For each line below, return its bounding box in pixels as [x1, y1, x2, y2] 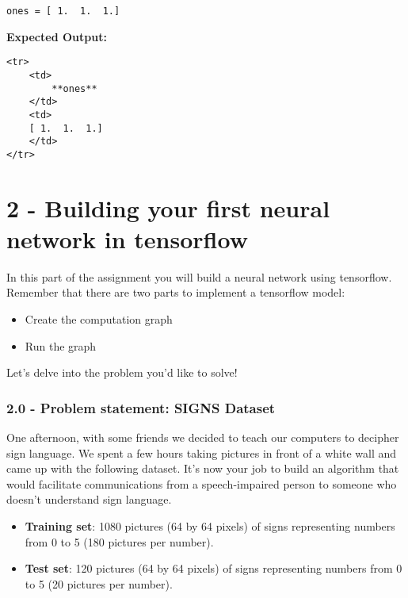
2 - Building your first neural [6, 191, 330, 224]
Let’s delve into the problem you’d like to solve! [6, 364, 238, 381]
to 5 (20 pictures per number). [25, 575, 173, 592]
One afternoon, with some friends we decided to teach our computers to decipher [6, 429, 399, 445]
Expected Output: [6, 28, 107, 44]
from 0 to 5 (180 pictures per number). [25, 533, 214, 550]
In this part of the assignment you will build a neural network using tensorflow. [6, 268, 392, 285]
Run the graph [25, 337, 97, 354]
